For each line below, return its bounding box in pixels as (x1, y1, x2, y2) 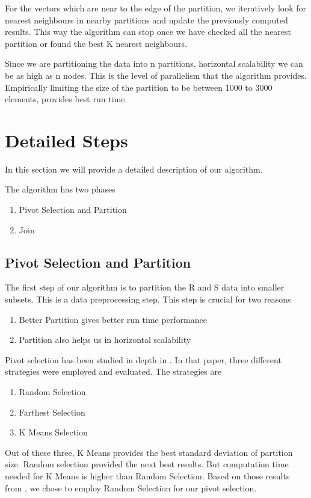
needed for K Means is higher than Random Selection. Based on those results (5, 469, 290, 482)
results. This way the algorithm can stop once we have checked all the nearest (5, 25, 292, 38)
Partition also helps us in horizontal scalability (19, 333, 191, 346)
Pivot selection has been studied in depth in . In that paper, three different (5, 353, 282, 366)
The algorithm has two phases (5, 183, 115, 195)
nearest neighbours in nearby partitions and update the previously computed (5, 13, 288, 26)
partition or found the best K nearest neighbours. (5, 37, 187, 49)
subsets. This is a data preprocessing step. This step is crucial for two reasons (5, 293, 291, 306)
